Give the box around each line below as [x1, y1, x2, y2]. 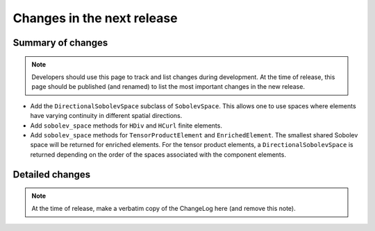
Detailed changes [12, 169, 90, 180]
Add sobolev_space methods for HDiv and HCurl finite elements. [30, 121, 222, 130]
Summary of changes [12, 37, 108, 49]
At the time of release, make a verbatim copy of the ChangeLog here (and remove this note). [31, 205, 296, 213]
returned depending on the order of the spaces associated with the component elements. [30, 150, 286, 159]
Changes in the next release [12, 10, 178, 26]
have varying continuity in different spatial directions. [30, 112, 183, 120]
